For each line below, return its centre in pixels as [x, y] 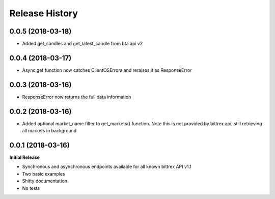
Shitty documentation [45, 181]
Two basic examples [44, 174]
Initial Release [25, 157]
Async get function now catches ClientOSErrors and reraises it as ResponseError [107, 70]
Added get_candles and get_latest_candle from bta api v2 [82, 44]
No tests [31, 188]
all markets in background [49, 131]
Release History [44, 13]
